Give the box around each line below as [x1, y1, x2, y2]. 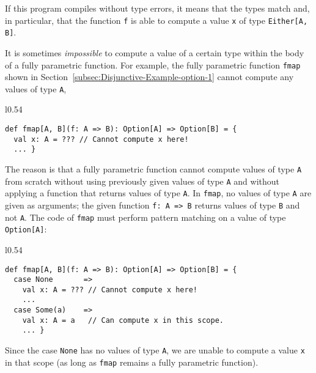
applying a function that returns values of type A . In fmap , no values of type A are [5, 186, 312, 199]
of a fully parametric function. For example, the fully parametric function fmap [5, 58, 301, 71]
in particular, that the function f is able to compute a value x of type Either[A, [5, 13, 308, 26]
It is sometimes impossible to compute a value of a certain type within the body [5, 46, 304, 59]
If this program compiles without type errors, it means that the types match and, [5, 2, 310, 14]
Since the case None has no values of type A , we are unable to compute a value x [5, 344, 305, 356]
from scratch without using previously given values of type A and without [5, 174, 280, 187]
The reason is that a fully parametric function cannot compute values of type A [5, 162, 302, 175]
